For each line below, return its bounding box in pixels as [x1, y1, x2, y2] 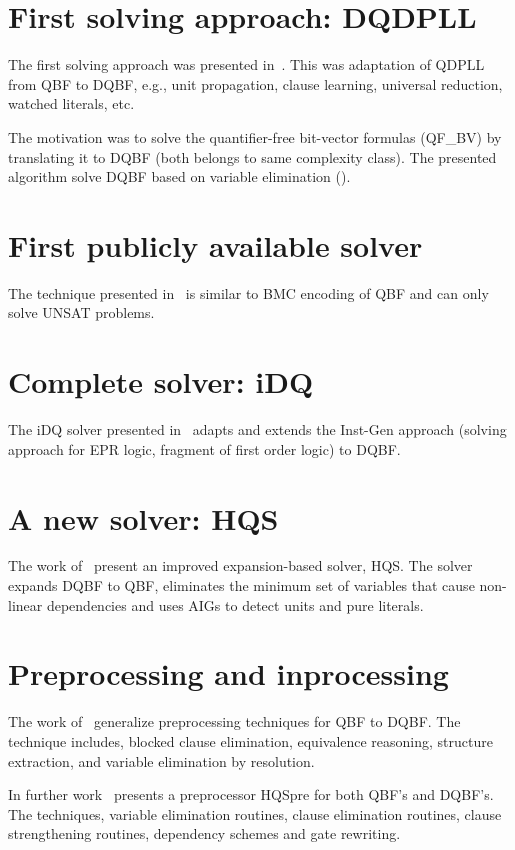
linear [8, 594, 43, 615]
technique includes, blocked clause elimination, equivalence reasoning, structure [8, 730, 493, 751]
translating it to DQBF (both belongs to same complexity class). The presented [8, 146, 497, 167]
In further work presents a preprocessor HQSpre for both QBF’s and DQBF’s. [8, 784, 494, 805]
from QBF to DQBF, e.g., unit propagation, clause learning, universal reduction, [8, 73, 503, 94]
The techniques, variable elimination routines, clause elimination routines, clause [8, 803, 502, 824]
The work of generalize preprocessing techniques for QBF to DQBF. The [8, 711, 461, 732]
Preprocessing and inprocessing [8, 653, 449, 694]
